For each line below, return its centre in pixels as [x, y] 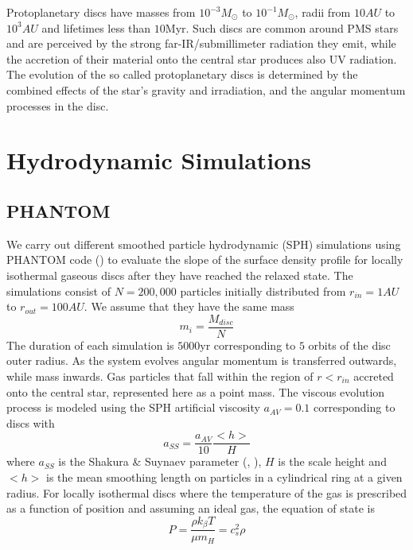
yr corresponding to [248, 345]
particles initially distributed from [263, 290]
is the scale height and [332, 461]
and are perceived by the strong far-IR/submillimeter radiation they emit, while [201, 43]
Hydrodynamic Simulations [159, 160]
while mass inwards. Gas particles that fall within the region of [160, 376]
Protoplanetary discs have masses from [101, 12]
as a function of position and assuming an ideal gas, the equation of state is [191, 508]
